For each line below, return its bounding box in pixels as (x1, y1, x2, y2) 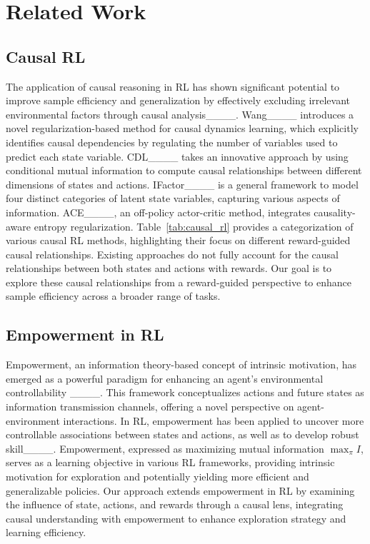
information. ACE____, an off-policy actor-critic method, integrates (6, 204, 311, 219)
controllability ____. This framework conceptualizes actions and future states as (6, 385, 364, 400)
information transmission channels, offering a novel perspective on (6, 399, 294, 414)
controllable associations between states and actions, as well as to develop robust (6, 427, 359, 442)
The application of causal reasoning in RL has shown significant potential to (6, 79, 340, 94)
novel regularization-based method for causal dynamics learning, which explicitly (6, 121, 359, 136)
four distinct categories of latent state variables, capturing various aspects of (6, 191, 340, 206)
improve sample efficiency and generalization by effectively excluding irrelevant (6, 93, 351, 108)
